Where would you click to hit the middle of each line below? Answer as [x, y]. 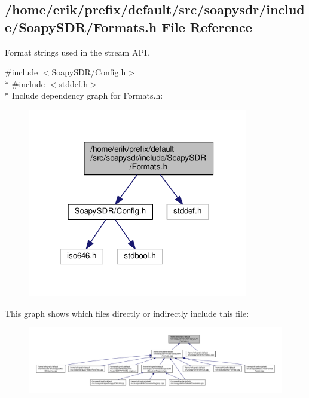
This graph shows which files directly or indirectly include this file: [127, 313]
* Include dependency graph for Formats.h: [84, 95]
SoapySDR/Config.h [89, 72]
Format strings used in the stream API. [77, 52]
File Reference [207, 27]
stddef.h [73, 83]
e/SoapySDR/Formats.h [81, 27]
